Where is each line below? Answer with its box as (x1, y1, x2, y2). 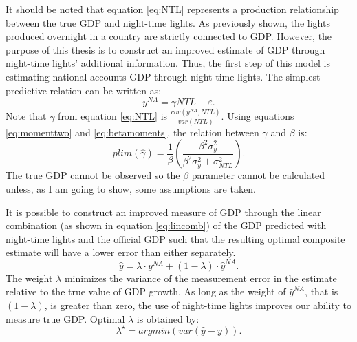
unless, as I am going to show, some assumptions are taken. (6, 182, 256, 196)
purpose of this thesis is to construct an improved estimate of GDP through (6, 42, 325, 56)
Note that (6, 109, 47, 123)
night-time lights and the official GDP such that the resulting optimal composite (6, 231, 345, 246)
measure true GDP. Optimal (6, 311, 125, 325)
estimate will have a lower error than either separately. (6, 245, 236, 259)
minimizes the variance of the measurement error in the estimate (64, 270, 337, 285)
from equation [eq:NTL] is (58, 109, 168, 123)
